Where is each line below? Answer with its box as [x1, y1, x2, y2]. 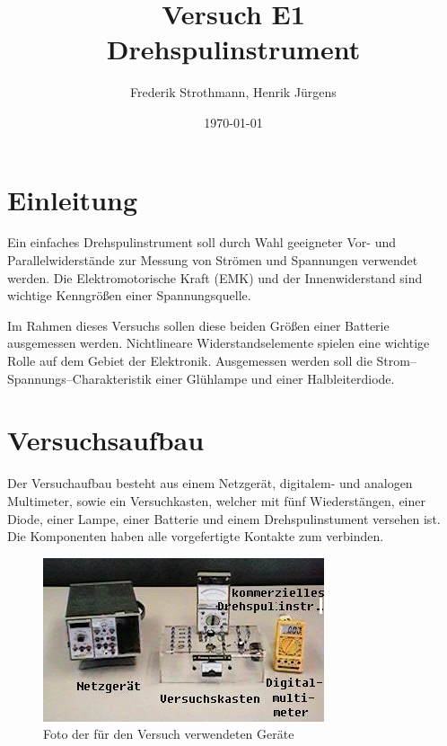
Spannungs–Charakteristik [7, 369, 152, 387]
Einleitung [7, 181, 138, 218]
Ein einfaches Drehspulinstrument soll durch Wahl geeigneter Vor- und [7, 233, 396, 252]
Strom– [376, 351, 416, 369]
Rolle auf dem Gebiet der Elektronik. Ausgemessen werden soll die [7, 351, 372, 369]
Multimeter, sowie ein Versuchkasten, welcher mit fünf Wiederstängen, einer [7, 491, 425, 510]
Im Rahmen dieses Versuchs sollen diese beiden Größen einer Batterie [7, 315, 390, 334]
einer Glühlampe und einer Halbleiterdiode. [155, 369, 395, 387]
